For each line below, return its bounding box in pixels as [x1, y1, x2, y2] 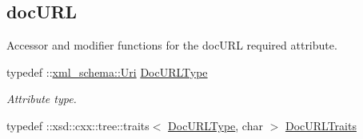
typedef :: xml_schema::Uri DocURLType [6, 63, 208, 80]
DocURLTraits [285, 117, 357, 133]
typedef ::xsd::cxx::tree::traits [6, 117, 150, 133]
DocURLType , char [168, 117, 263, 133]
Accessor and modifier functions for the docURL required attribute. [6, 37, 337, 54]
